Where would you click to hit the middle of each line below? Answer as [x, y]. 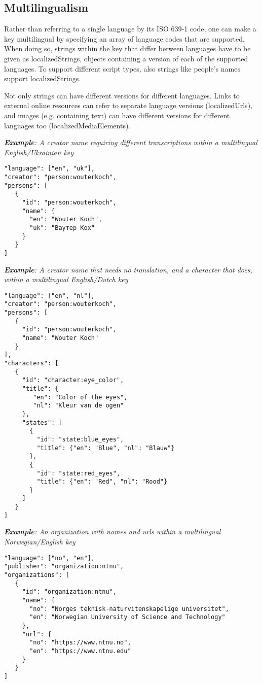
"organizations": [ [37, 575]
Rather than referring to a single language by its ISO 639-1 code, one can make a [130, 29]
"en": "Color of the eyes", [80, 397]
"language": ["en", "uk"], [49, 169]
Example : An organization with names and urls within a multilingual [113, 532]
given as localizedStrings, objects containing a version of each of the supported [126, 58]
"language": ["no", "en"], [49, 558]
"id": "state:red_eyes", [79, 473]
